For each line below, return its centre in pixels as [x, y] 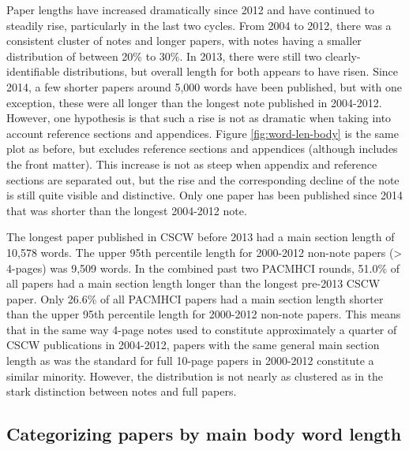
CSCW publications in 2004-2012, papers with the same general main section [193, 345]
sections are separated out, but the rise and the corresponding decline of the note [203, 179]
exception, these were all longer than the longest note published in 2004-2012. [194, 102]
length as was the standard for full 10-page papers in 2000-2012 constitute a [190, 361]
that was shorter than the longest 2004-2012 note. [127, 210]
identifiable [33, 71]
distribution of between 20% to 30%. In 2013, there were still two [164, 56]
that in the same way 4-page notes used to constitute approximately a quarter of [202, 329]
